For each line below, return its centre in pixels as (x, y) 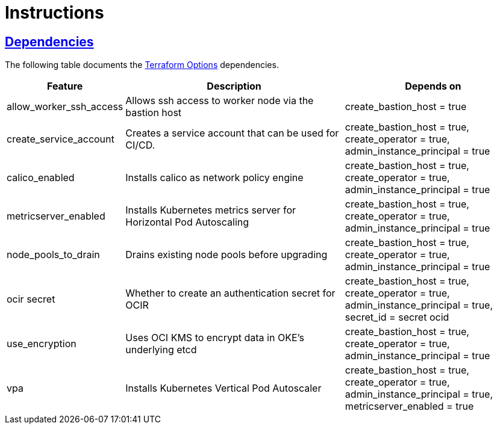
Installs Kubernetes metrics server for (211, 210)
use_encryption (42, 344)
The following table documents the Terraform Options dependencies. (142, 65)
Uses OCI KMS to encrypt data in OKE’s (215, 338)
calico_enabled (41, 178)
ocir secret (31, 299)
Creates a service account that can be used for (232, 133)
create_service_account (61, 139)
